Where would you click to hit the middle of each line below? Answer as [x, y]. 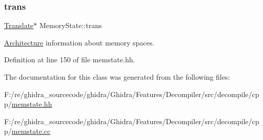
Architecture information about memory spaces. [79, 42]
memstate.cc [31, 131]
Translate [19, 25]
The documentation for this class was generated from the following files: [117, 77]
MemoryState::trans [70, 25]
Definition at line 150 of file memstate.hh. [70, 60]
